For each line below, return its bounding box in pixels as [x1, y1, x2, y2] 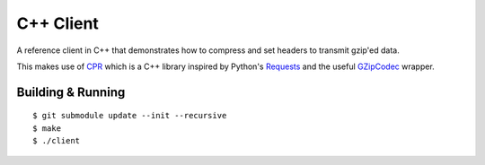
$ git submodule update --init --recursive [32, 110, 227, 121]
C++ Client [16, 13, 99, 33]
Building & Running [16, 84, 126, 100]
